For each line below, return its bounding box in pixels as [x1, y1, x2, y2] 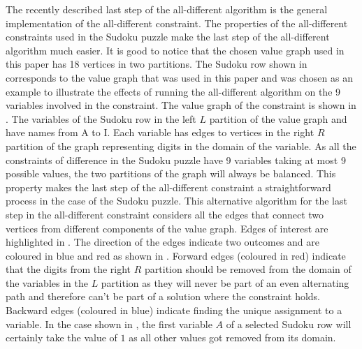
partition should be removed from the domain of [145, 262, 352, 276]
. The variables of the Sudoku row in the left [6, 111, 196, 126]
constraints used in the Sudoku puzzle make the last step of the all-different [6, 29, 330, 44]
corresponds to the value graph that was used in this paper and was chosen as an [6, 70, 353, 84]
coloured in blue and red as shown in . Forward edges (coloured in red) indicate [6, 248, 346, 262]
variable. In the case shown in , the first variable [6, 316, 212, 331]
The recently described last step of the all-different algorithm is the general [6, 2, 328, 16]
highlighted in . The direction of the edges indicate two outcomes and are [6, 235, 319, 249]
